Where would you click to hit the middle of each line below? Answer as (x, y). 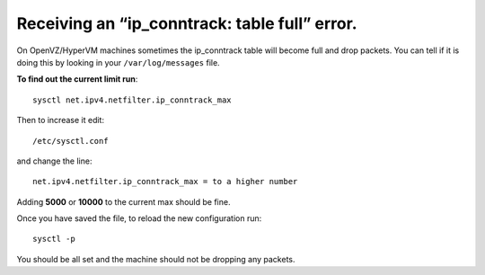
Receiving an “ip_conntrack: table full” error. (187, 23)
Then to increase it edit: (61, 120)
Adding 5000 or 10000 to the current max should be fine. (123, 201)
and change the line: (54, 161)
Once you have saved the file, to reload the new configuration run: (139, 218)
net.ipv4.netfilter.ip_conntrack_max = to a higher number (165, 182)
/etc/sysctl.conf (71, 141)
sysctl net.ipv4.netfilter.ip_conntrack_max (132, 100)
